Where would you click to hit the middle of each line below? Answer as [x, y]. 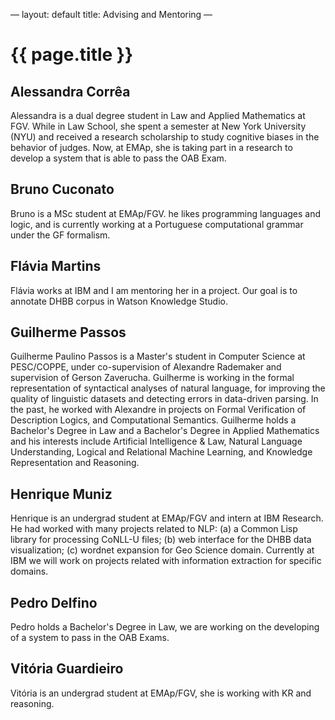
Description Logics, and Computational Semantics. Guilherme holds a [153, 420]
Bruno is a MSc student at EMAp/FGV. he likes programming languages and [166, 213]
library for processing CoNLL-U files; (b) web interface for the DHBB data [161, 540]
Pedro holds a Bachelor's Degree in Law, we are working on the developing [165, 627]
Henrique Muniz [61, 494]
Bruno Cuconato [62, 189]
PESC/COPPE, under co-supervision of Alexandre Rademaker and [146, 367]
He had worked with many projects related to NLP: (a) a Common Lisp [154, 529]
